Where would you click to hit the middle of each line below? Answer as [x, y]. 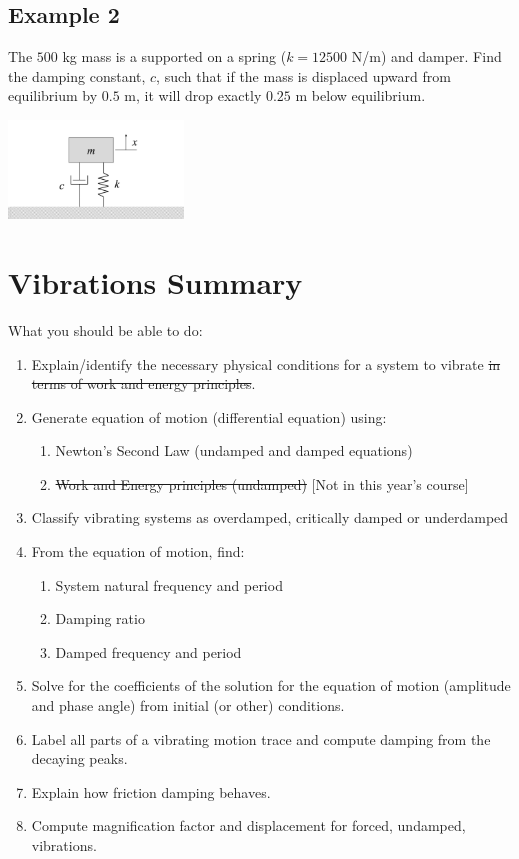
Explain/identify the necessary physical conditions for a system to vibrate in [266, 363]
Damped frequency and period [148, 651]
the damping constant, [77, 75]
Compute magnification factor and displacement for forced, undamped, [248, 825]
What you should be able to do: [105, 329]
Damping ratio [100, 618]
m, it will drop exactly [193, 95]
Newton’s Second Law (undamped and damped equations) [234, 450]
